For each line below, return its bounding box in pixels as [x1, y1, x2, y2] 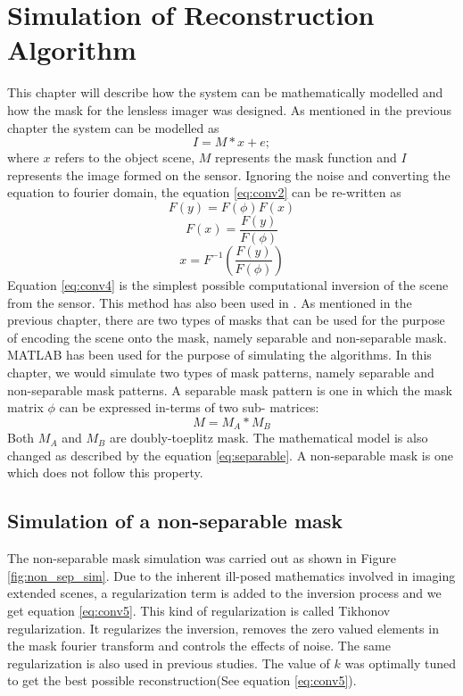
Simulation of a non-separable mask [7, 507, 343, 534]
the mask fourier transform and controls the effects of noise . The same [7, 636, 391, 655]
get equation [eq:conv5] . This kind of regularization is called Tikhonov [7, 601, 391, 619]
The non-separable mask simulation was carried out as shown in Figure [7, 549, 396, 568]
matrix [7, 398, 44, 417]
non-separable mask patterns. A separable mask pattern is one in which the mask [7, 380, 452, 399]
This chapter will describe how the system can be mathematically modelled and [7, 83, 443, 102]
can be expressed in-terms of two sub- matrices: [59, 398, 319, 417]
